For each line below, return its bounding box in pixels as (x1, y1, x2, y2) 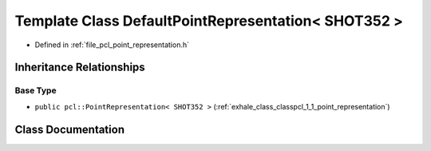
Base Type (14, 85, 57, 96)
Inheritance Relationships (14, 61, 145, 74)
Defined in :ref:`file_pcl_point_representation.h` (34, 40, 189, 50)
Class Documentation (14, 122, 125, 136)
